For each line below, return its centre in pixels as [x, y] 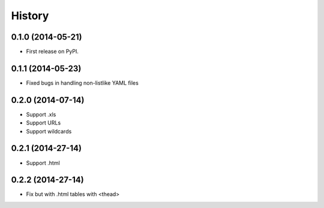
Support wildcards [49, 131]
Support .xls [41, 114]
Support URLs [43, 123]
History [30, 16]
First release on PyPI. [52, 52]
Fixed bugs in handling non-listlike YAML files [82, 83]
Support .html [43, 163]
